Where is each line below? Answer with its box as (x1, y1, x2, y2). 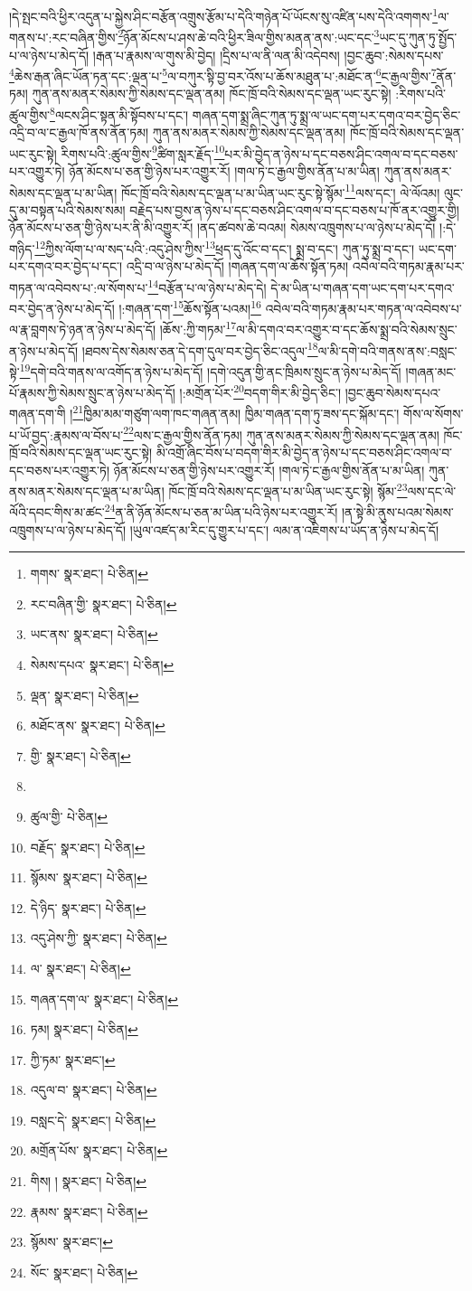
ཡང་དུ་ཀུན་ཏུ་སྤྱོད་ (379, 27, 458, 46)
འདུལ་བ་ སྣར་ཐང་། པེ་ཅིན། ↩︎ (30, 1080, 157, 1099)
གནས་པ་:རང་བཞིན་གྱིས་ (9, 27, 118, 46)
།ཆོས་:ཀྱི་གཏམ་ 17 (159, 317, 237, 339)
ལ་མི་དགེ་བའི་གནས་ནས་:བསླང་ (317, 341, 458, 360)
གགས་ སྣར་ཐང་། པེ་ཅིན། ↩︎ (30, 564, 148, 583)
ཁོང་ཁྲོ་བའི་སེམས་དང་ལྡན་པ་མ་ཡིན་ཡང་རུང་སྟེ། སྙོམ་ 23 (168, 479, 408, 500)
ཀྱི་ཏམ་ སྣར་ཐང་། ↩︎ (30, 1050, 116, 1069)
